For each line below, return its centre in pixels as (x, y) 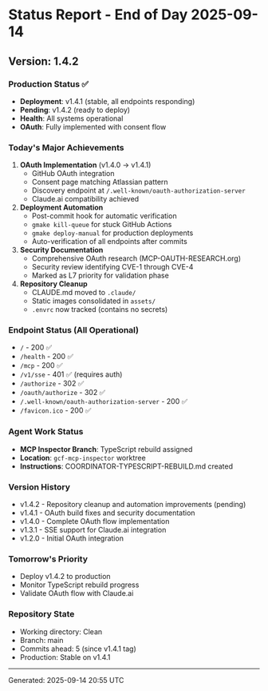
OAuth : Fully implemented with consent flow (93, 126)
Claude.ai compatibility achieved (85, 199)
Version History (39, 487)
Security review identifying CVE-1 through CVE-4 (112, 267)
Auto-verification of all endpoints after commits (109, 242)
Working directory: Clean (61, 631)
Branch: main (41, 640)
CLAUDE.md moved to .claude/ (84, 293)
